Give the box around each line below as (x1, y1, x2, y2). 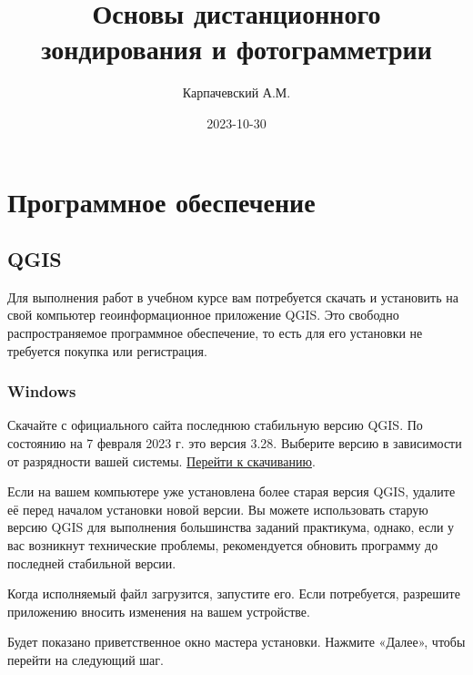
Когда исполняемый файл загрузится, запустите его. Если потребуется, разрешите (7, 584, 460, 603)
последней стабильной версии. (7, 553, 176, 572)
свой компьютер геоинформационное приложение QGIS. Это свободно (7, 305, 399, 324)
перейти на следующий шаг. (7, 650, 164, 670)
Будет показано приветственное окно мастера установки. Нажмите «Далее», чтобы (7, 632, 466, 651)
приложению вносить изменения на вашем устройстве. (7, 601, 310, 620)
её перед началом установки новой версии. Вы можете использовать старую (7, 499, 428, 518)
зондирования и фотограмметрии (41, 30, 432, 67)
